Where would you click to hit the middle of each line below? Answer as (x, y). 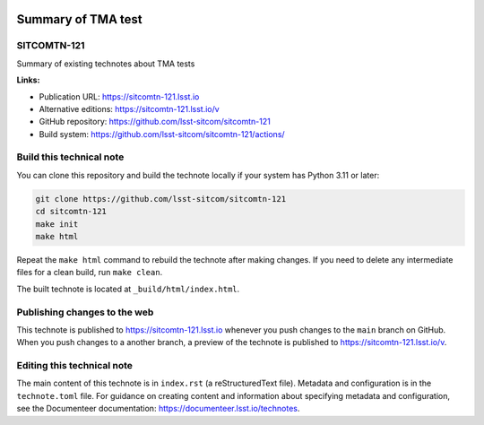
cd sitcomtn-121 (71, 212)
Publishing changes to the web (85, 312)
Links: (28, 80)
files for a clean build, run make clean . (90, 273)
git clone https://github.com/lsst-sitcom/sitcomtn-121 (161, 199)
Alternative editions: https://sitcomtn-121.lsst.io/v (129, 108)
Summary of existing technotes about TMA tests (106, 64)
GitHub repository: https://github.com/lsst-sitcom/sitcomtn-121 (155, 122)
